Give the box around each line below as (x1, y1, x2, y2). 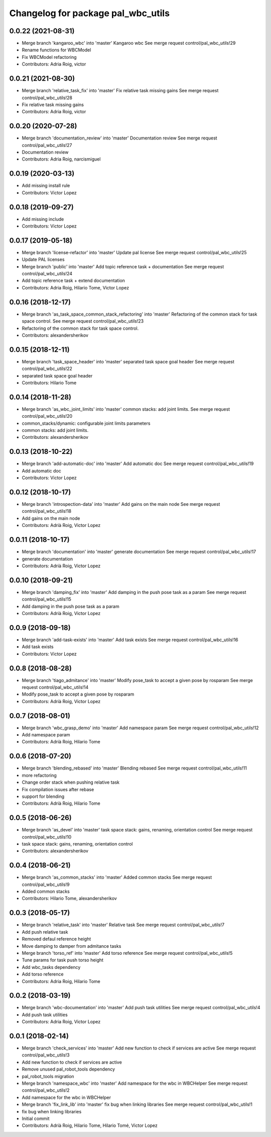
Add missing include (22, 216, 64, 222)
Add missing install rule (22, 183, 70, 189)
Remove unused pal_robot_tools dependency (22, 1066, 115, 1072)
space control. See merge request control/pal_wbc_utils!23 (22, 318, 144, 324)
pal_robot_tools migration (22, 1073, 75, 1079)
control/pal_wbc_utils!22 (22, 365, 73, 372)
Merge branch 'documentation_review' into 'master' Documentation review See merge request (22, 135, 218, 141)
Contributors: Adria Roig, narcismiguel (22, 156, 101, 162)
